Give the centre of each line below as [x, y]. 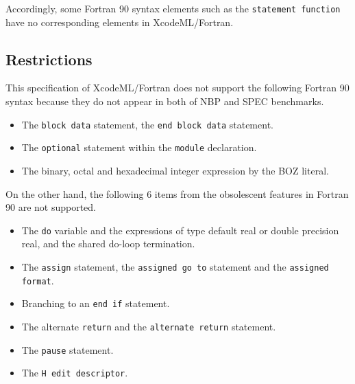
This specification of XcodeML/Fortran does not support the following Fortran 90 [177, 88]
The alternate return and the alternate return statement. [149, 326]
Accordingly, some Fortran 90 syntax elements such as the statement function [173, 8]
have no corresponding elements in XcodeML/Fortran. [120, 22]
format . [38, 280]
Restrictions [49, 59]
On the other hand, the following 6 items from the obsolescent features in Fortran [177, 193]
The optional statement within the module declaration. [139, 147]
